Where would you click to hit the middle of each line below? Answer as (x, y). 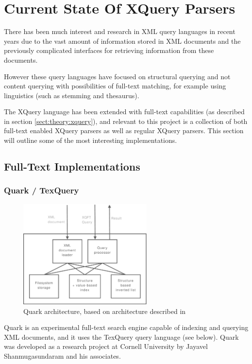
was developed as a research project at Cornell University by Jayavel (106, 346)
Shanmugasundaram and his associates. (62, 356)
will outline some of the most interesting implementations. (91, 140)
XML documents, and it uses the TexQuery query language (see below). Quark (121, 337)
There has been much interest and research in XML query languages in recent (120, 31)
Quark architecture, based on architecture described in (105, 311)
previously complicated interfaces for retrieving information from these (109, 50)
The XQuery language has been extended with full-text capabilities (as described (124, 112)
